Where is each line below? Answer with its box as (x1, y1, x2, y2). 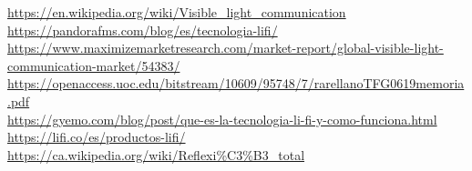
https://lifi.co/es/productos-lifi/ (7, 127, 186, 146)
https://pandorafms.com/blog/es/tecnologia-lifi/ (7, 20, 278, 39)
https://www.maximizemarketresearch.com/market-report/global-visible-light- (7, 38, 444, 57)
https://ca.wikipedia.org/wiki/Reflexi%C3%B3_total (7, 145, 305, 164)
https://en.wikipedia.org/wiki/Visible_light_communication (7, 3, 346, 21)
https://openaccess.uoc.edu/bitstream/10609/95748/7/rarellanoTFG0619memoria (7, 74, 465, 93)
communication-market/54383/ (7, 55, 180, 75)
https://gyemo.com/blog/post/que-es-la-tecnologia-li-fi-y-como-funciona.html (7, 109, 437, 128)
